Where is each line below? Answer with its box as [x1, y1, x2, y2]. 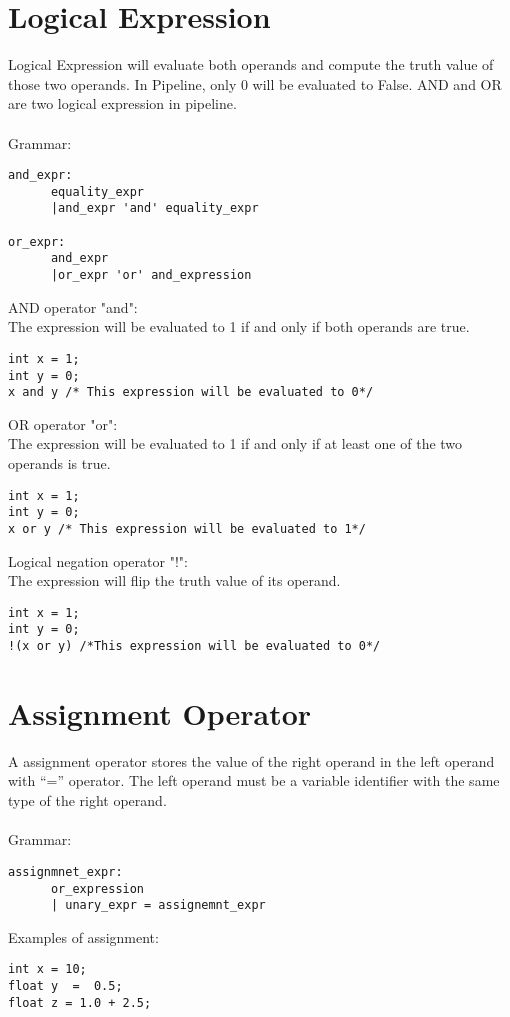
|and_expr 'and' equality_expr [50, 201, 259, 216]
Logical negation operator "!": [8, 550, 188, 571]
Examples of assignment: [8, 926, 159, 947]
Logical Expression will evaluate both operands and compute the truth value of [8, 54, 494, 75]
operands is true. [8, 453, 111, 474]
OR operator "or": [8, 413, 118, 434]
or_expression [50, 881, 145, 896]
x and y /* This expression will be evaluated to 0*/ [8, 385, 374, 400]
